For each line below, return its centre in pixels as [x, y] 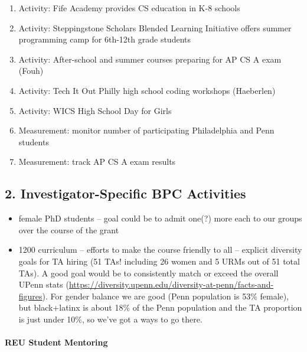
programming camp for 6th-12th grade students [105, 39]
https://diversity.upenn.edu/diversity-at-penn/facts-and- [171, 284]
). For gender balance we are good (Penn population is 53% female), [166, 296]
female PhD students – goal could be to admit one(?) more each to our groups [160, 218]
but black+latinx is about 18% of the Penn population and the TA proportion [160, 307]
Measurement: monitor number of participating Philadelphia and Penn [146, 130]
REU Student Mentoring [56, 342]
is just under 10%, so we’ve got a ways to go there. [110, 319]
